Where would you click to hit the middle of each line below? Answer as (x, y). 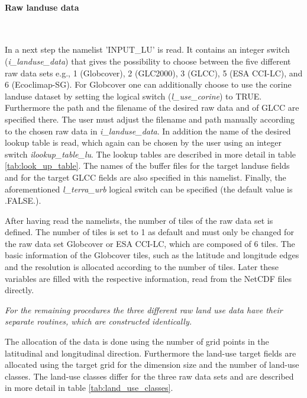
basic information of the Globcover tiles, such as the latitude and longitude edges (152, 255)
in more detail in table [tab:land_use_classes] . (89, 388)
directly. (20, 290)
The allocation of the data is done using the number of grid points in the (137, 341)
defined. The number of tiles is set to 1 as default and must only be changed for (149, 232)
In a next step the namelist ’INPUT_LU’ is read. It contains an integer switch (147, 49)
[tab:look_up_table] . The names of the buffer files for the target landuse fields (147, 166)
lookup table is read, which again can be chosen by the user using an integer (143, 142)
